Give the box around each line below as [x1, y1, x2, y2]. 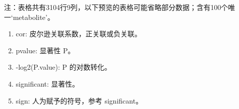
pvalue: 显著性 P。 [15, 45, 75, 55]
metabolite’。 [12, 11, 54, 22]
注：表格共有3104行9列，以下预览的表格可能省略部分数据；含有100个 [4, 2, 228, 12]
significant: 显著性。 [15, 78, 79, 89]
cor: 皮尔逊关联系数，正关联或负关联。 [15, 28, 142, 39]
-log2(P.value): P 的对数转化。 [15, 62, 111, 72]
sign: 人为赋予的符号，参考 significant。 [15, 95, 143, 106]
